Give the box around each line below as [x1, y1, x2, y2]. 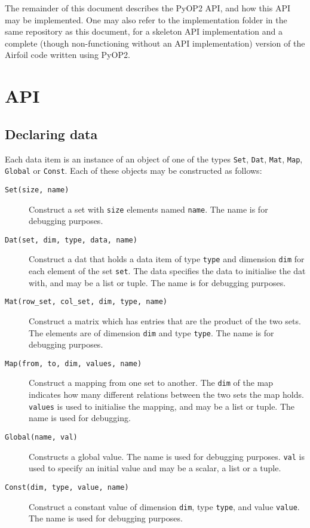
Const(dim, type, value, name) [5, 483, 129, 492]
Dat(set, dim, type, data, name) [5, 235, 137, 244]
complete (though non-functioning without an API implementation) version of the [5, 36, 305, 49]
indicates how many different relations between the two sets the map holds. [29, 388, 304, 401]
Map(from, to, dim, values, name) [5, 359, 142, 368]
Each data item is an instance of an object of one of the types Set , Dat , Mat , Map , [5, 152, 303, 165]
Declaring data [5, 124, 98, 143]
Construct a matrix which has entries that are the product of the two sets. [29, 314, 301, 327]
